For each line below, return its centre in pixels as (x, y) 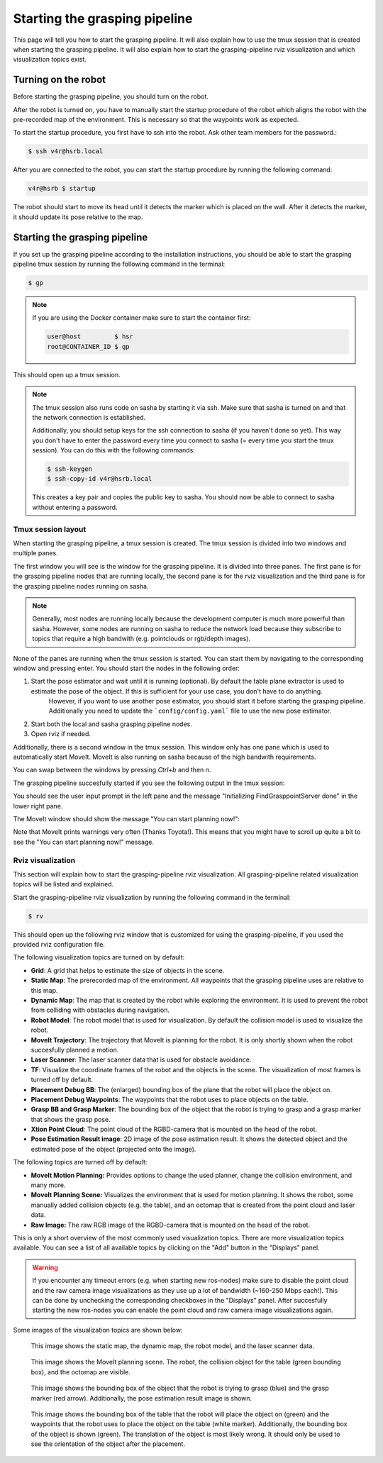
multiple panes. (35, 553)
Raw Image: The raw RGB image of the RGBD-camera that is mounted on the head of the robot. (171, 1225)
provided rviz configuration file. (59, 945)
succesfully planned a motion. (75, 1050)
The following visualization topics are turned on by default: (99, 957)
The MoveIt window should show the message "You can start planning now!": (127, 818)
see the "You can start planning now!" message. (84, 842)
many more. (48, 1185)
